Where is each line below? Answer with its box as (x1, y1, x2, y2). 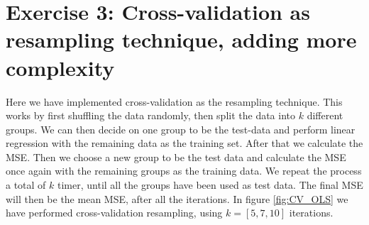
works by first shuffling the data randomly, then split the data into (6, 108, 296, 123)
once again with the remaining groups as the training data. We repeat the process (6, 163, 362, 178)
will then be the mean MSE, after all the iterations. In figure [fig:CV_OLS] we (6, 191, 348, 206)
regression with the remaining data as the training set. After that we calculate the (6, 136, 363, 150)
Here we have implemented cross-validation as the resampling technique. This (6, 94, 343, 109)
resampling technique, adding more (6, 25, 357, 54)
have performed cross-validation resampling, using (6, 205, 223, 220)
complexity (6, 53, 115, 82)
